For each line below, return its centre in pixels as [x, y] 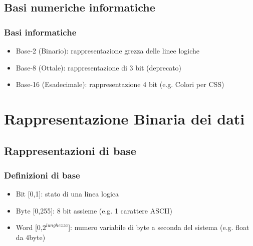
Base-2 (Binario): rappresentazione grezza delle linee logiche [108, 50]
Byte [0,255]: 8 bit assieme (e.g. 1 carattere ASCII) [94, 210]
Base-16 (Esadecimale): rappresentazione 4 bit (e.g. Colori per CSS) [120, 84]
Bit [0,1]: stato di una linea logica [67, 194]
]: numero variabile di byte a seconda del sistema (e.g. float [159, 227]
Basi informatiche [40, 32]
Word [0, [29, 227]
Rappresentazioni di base [70, 150]
